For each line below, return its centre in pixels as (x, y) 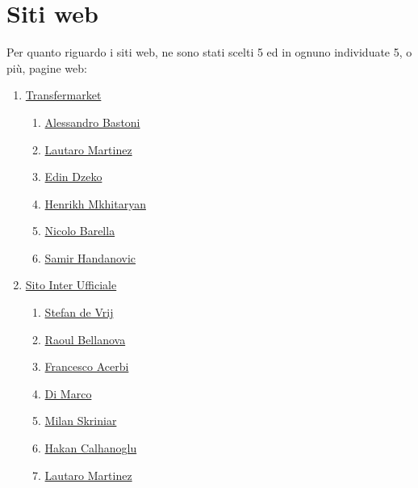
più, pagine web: (47, 67)
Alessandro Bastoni (92, 122)
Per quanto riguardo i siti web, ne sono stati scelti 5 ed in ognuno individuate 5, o (209, 52)
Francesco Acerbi (87, 366)
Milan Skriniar (81, 421)
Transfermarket (63, 95)
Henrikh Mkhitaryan (95, 203)
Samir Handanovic (90, 257)
